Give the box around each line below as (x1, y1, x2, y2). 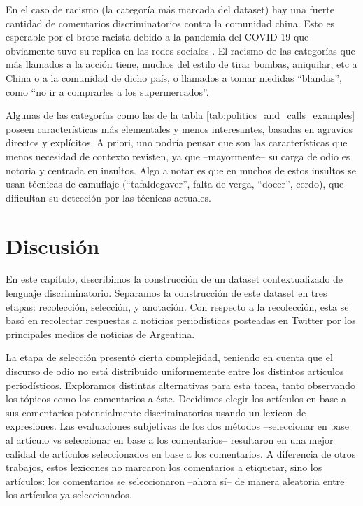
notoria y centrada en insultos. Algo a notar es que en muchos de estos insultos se (6, 162, 356, 177)
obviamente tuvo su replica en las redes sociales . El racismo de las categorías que (6, 43, 355, 57)
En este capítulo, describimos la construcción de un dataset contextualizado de (6, 272, 343, 286)
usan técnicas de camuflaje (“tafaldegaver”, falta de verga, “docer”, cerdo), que (6, 176, 344, 191)
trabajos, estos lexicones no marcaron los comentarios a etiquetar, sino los (6, 460, 322, 475)
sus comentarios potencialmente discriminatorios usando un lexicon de (6, 405, 306, 419)
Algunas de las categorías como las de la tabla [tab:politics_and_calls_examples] (6, 108, 355, 122)
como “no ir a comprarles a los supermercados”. (6, 84, 209, 99)
